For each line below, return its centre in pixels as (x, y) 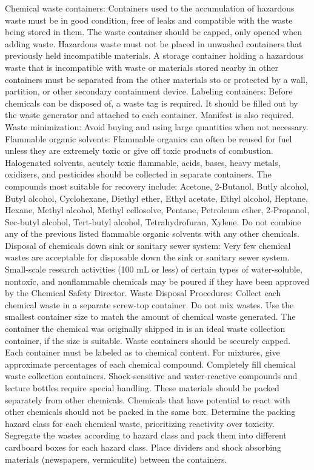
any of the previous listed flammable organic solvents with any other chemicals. (152, 233)
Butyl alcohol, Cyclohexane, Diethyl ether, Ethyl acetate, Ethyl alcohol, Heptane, (156, 198)
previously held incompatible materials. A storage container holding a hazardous (154, 55)
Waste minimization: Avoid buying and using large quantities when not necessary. (157, 126)
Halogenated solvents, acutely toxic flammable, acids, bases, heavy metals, (143, 162)
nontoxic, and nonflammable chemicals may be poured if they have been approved (157, 281)
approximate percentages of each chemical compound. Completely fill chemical (151, 364)
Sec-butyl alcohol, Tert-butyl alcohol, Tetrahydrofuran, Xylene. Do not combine (153, 221)
